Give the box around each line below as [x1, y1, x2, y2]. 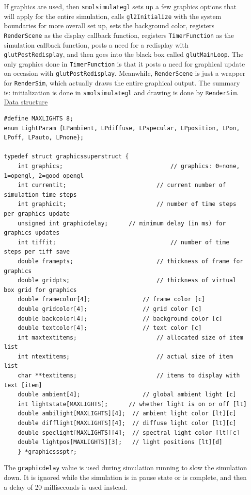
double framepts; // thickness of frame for [17, 257, 243, 265]
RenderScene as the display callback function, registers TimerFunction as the [4, 30, 234, 40]
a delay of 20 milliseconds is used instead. [4, 481, 127, 492]
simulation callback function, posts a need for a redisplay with [4, 39, 188, 50]
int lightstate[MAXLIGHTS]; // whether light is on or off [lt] [17, 400, 247, 408]
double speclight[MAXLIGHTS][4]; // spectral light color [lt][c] [17, 429, 240, 436]
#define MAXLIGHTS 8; [4, 115, 74, 122]
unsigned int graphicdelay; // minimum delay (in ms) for [17, 220, 226, 227]
